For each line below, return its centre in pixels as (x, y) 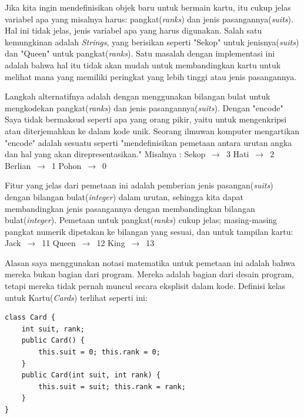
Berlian (18, 165)
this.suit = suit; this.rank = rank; (112, 387)
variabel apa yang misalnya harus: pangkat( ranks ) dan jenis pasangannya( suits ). (149, 19)
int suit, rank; (53, 329)
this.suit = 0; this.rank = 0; (99, 352)
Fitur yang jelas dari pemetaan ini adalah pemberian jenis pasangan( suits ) (139, 185)
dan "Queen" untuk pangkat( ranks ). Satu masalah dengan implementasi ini (140, 53)
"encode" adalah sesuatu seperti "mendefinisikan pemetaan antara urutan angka (148, 142)
